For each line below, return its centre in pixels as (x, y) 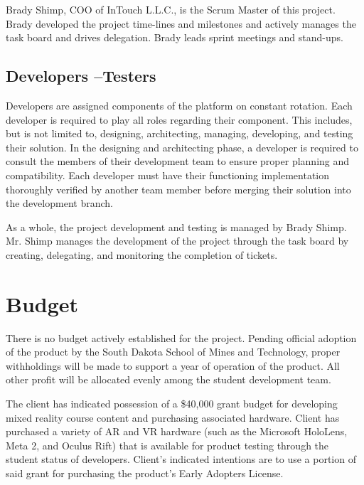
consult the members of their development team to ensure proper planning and (178, 161)
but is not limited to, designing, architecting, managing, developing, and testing (180, 133)
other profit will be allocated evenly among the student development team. (168, 379)
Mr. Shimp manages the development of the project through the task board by (177, 241)
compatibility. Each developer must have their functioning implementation (167, 175)
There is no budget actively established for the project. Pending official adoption (181, 337)
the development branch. (59, 203)
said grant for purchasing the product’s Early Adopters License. (145, 473)
